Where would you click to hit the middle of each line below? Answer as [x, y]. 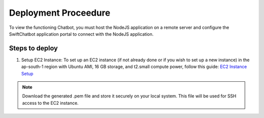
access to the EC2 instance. [50, 103]
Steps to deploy [33, 48]
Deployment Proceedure [60, 13]
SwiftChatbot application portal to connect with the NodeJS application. [81, 34]
